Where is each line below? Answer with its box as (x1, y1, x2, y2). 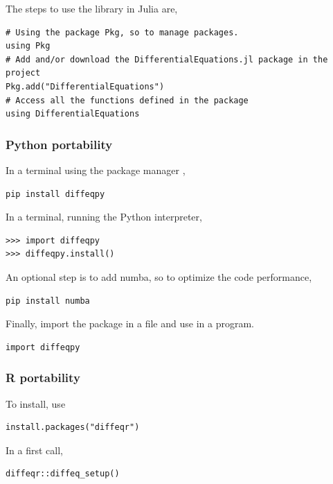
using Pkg (6, 41, 51, 51)
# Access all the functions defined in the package (6, 95, 249, 105)
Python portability (6, 135, 113, 153)
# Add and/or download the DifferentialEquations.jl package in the (6, 54, 328, 64)
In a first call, (6, 442, 63, 457)
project (6, 68, 41, 78)
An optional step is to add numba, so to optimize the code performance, (6, 269, 312, 284)
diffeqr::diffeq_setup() (6, 469, 120, 479)
